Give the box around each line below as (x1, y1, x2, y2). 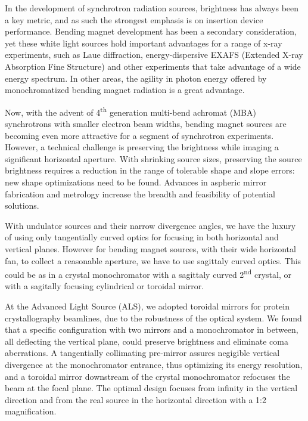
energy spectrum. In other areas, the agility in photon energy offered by (5, 72, 267, 84)
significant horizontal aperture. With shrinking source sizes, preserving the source (5, 152, 302, 165)
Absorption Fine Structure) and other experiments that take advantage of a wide (5, 60, 301, 72)
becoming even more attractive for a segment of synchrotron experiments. (5, 129, 274, 141)
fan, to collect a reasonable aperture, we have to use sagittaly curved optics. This (5, 254, 301, 267)
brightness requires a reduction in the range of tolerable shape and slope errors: (5, 164, 295, 177)
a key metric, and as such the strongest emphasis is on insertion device (5, 13, 263, 26)
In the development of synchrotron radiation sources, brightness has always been (5, 2, 299, 14)
